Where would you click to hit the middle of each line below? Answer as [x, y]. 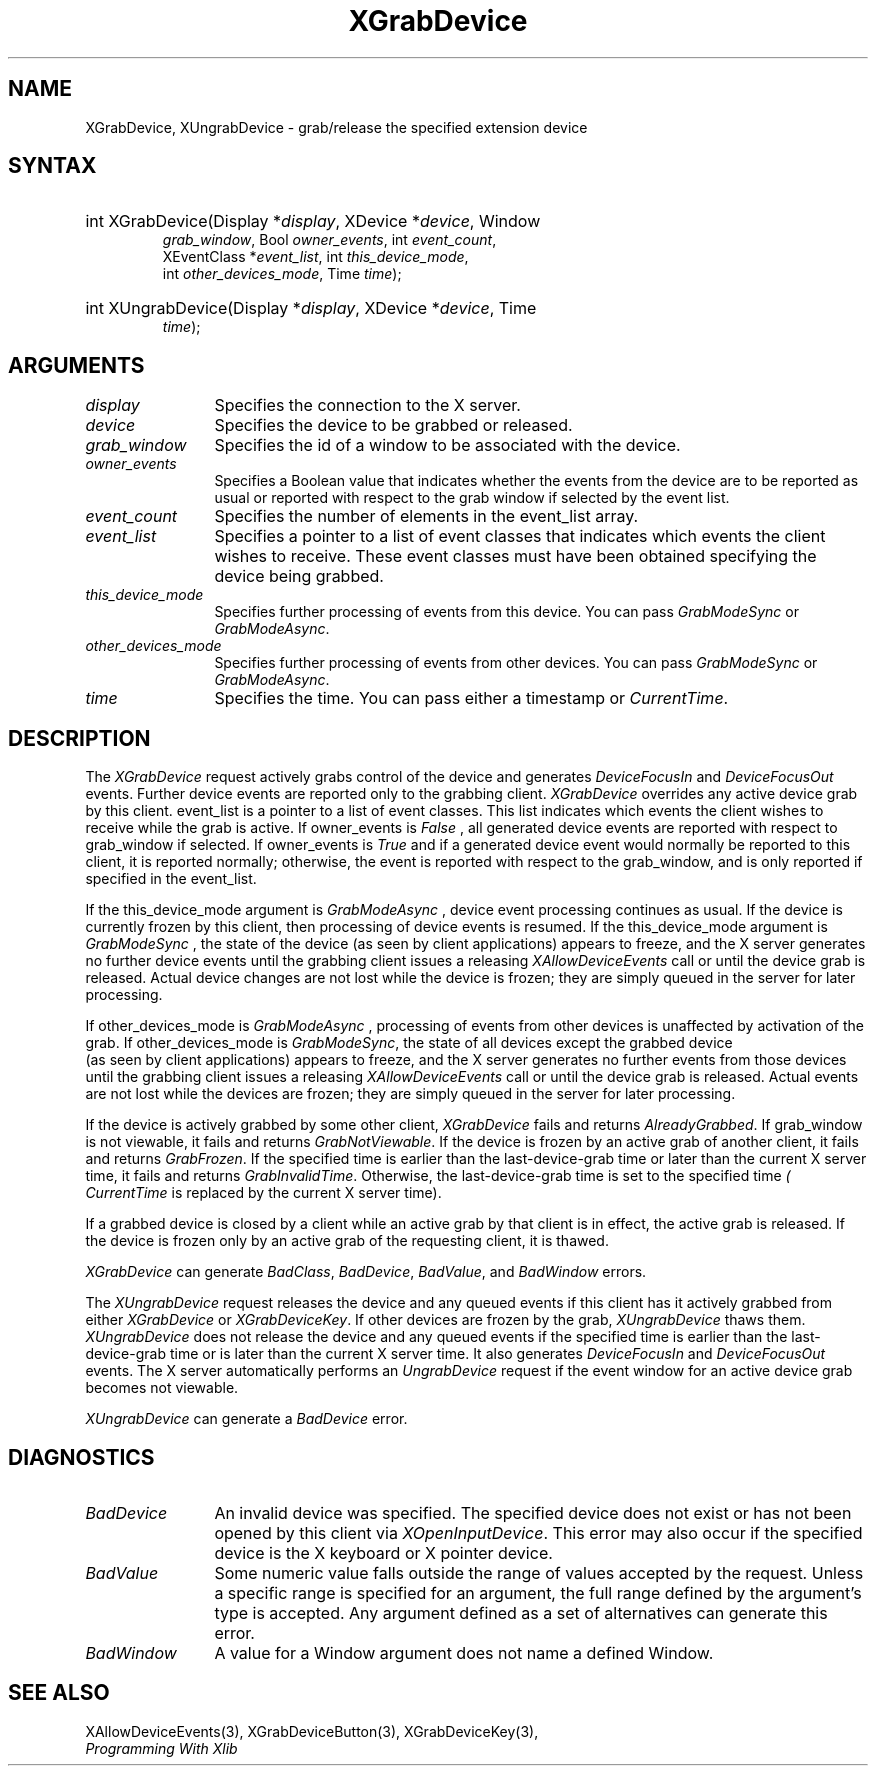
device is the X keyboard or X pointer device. [383, 1552]
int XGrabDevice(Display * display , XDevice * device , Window [313, 221]
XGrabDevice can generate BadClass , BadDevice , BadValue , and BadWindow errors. [366, 1272]
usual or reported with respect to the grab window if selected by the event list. [472, 498]
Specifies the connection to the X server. [367, 405]
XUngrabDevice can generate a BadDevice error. [246, 1419]
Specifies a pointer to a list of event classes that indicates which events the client [520, 536]
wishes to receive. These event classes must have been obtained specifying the [515, 556]
